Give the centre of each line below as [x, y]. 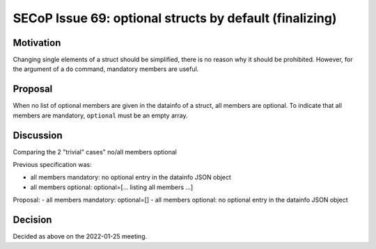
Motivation [37, 43]
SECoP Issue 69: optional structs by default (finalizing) [175, 18]
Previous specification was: [52, 165]
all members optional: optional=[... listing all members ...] [112, 187]
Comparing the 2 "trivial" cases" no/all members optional [95, 152]
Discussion [38, 135]
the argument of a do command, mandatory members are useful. [106, 69]
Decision [32, 220]
